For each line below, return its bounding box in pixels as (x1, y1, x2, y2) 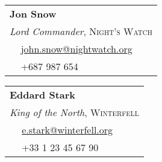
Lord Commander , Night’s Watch (10, 24, 152, 38)
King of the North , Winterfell (10, 105, 139, 119)
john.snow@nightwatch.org (20, 42, 132, 56)
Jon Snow (10, 7, 57, 21)
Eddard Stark (10, 88, 76, 102)
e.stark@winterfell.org (22, 123, 113, 137)
